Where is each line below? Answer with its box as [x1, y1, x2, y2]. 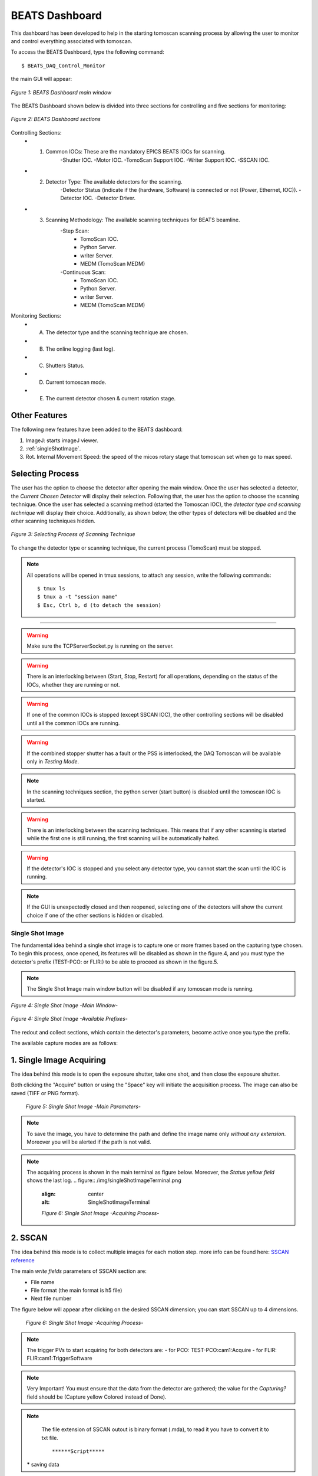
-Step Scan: [60, 227, 90, 234]
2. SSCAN [11, 1233, 48, 1243]
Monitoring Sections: [11, 312, 62, 319]
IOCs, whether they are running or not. [26, 681, 120, 688]
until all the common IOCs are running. [26, 719, 120, 726]
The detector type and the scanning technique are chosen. [45, 329, 188, 336]
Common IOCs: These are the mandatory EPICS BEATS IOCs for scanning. [45, 148, 226, 155]
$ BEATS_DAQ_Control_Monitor [21, 62, 105, 69]
